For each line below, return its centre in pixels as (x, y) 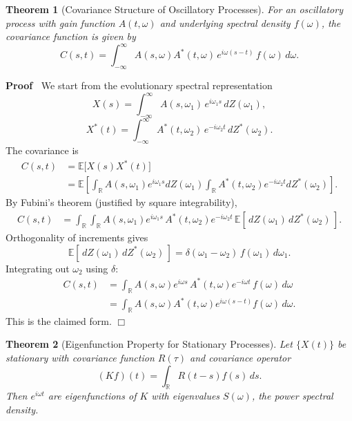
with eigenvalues (186, 396)
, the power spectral (292, 396)
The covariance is (42, 150)
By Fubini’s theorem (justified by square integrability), (121, 202)
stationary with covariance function (80, 358)
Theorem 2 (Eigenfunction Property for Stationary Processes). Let (149, 344)
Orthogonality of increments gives (77, 237)
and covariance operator (241, 358)
